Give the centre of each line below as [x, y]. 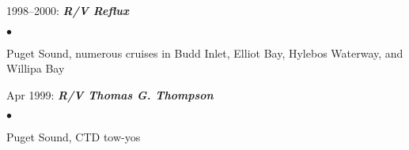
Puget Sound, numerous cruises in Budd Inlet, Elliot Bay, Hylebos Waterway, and [205, 52]
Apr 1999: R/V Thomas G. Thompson [110, 94]
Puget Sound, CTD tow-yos [74, 137]
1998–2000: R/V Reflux [68, 10]
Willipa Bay [36, 68]
